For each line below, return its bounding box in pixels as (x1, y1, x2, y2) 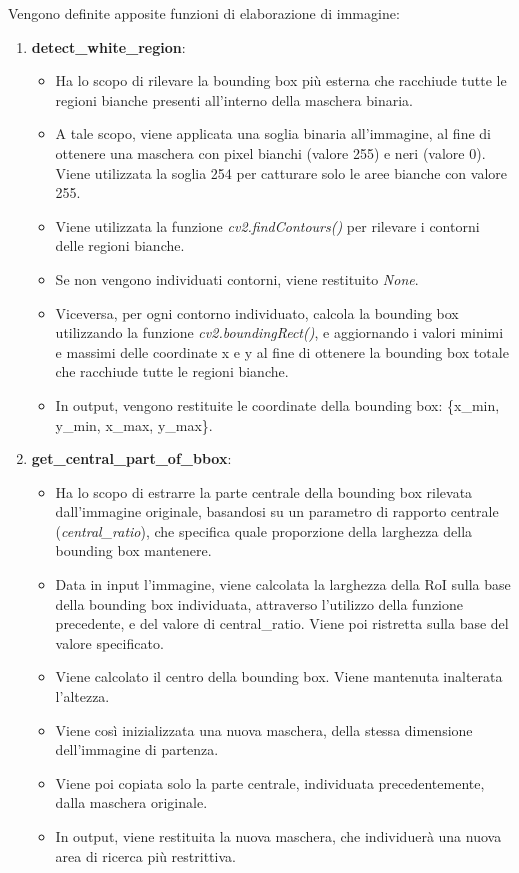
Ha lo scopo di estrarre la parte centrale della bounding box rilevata (55, 481, 473, 502)
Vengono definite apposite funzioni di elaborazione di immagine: (8, 3, 400, 23)
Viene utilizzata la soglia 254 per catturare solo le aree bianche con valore (55, 162, 508, 183)
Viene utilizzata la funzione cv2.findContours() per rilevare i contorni (55, 215, 480, 236)
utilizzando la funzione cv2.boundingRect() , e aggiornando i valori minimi (55, 322, 504, 343)
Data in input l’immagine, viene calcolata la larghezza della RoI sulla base (55, 574, 511, 595)
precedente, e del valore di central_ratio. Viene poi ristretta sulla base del (55, 613, 509, 634)
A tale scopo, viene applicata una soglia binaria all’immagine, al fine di (55, 123, 491, 144)
